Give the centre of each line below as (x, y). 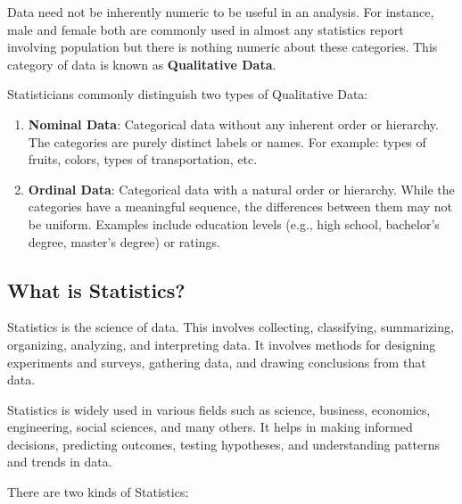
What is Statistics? (96, 289)
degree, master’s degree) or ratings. (124, 241)
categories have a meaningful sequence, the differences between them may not (240, 207)
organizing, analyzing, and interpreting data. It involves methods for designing (222, 344)
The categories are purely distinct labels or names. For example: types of (227, 141)
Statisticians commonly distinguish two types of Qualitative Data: (188, 94)
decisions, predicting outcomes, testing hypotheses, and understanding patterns (223, 444)
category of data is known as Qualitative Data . (142, 64)
